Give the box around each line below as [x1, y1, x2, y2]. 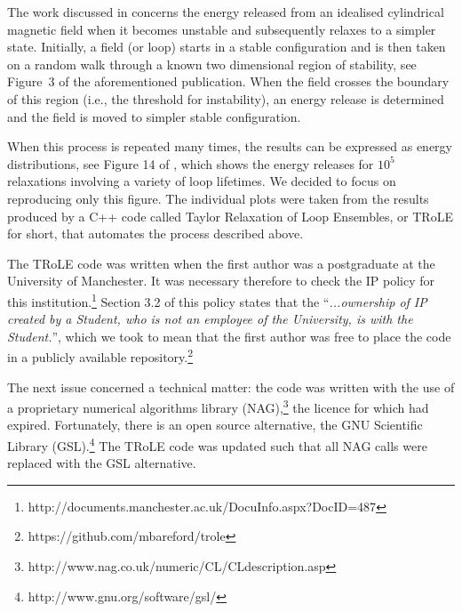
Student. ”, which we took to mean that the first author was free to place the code [7, 326, 451, 345]
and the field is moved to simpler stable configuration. [7, 107, 301, 125]
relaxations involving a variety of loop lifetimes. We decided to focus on [7, 172, 396, 190]
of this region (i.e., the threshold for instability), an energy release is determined [7, 89, 444, 108]
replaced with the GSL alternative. [7, 454, 196, 472]
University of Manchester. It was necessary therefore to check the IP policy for [7, 271, 435, 290]
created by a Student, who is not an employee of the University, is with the [7, 310, 413, 328]
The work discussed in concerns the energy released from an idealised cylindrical [7, 3, 444, 20]
